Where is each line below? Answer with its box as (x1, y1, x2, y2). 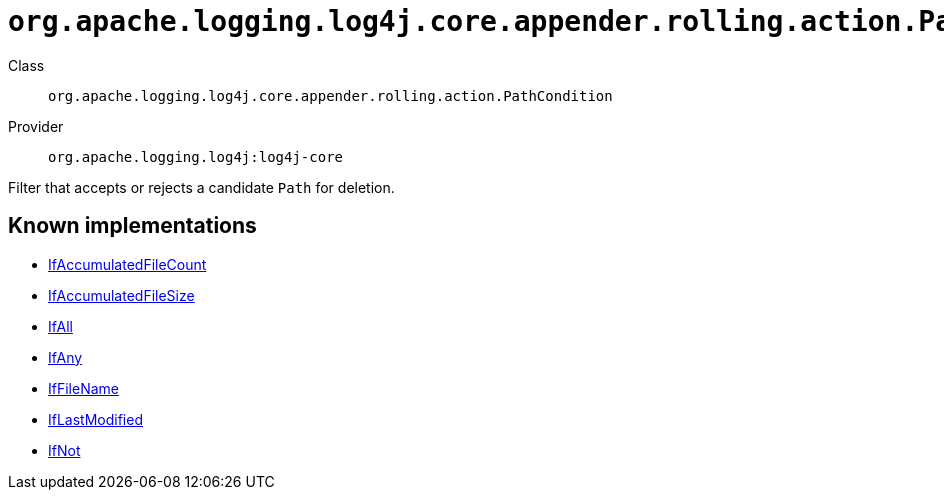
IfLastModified (48, 410, 143, 428)
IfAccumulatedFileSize (48, 286, 195, 304)
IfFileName (48, 379, 119, 397)
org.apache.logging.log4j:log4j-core (48, 148, 344, 165)
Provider (8, 117, 64, 135)
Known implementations (8, 213, 257, 239)
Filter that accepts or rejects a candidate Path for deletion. (8, 178, 395, 196)
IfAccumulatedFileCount (48, 255, 207, 273)
